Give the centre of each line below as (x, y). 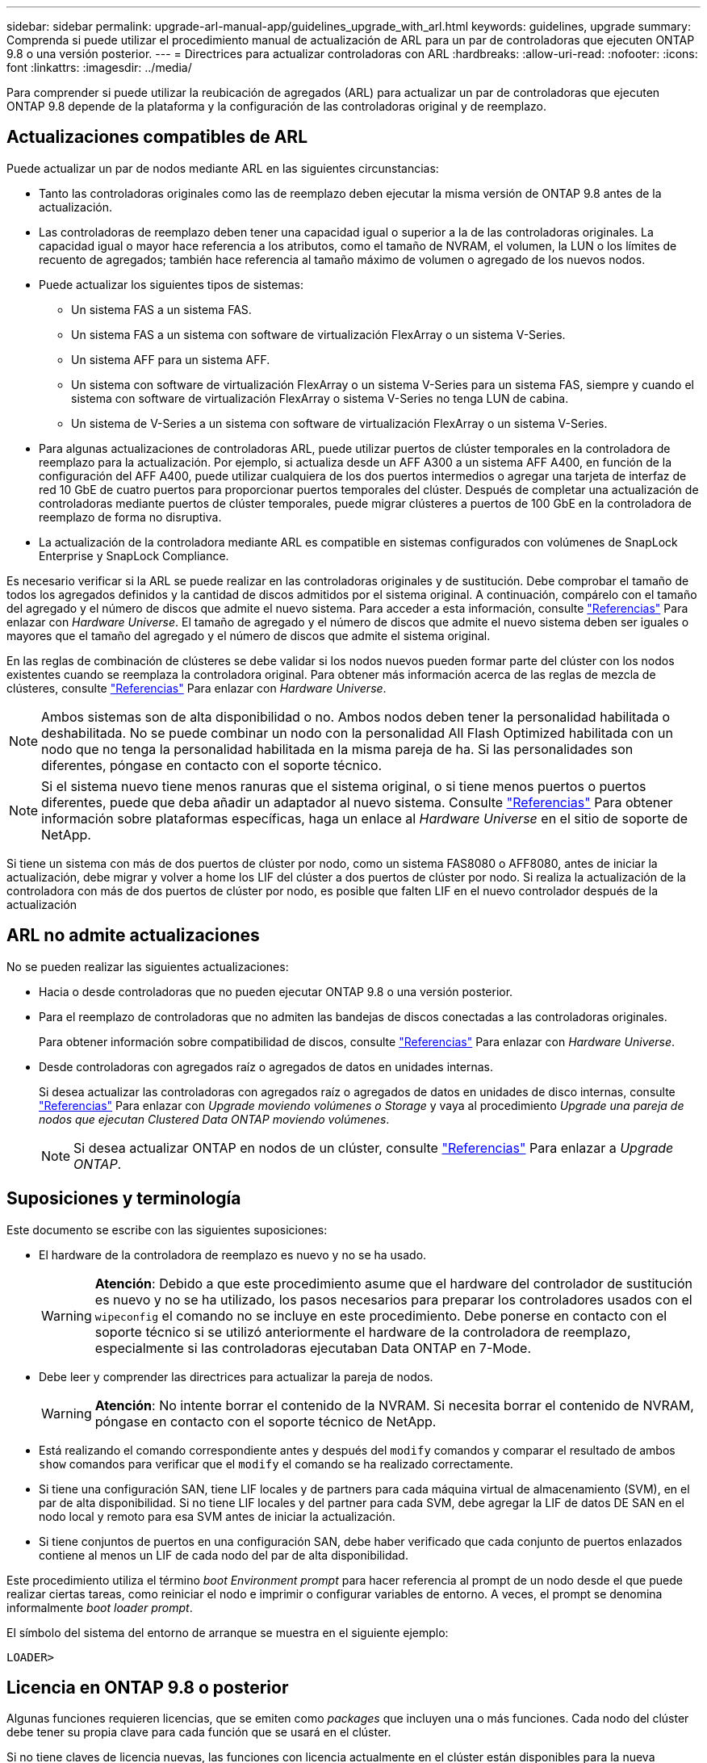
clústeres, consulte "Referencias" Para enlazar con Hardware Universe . (197, 688)
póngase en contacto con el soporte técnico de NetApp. (266, 1421)
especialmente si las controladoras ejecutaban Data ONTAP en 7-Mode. (313, 1348)
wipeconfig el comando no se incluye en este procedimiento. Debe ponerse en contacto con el (381, 1315)
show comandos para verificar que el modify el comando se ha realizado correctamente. (276, 1464)
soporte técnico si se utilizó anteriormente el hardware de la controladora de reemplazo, (363, 1332)
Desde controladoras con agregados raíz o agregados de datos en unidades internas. (266, 1066)
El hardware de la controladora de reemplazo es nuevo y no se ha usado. (233, 1254)
